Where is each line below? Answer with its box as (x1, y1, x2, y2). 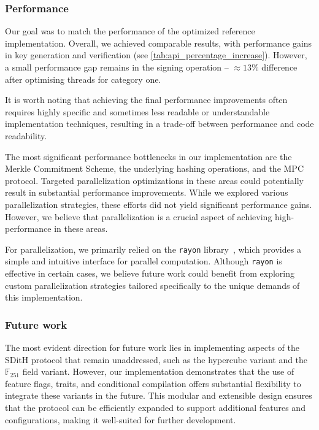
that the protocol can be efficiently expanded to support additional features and (5, 401, 306, 413)
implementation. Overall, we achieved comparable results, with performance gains (5, 36, 312, 49)
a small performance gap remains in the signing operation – (5, 61, 229, 73)
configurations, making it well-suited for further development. (5, 413, 236, 426)
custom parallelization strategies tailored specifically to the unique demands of (5, 278, 300, 291)
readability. (5, 129, 47, 142)
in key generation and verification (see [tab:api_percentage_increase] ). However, (5, 48, 307, 61)
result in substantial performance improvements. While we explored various (5, 186, 288, 199)
